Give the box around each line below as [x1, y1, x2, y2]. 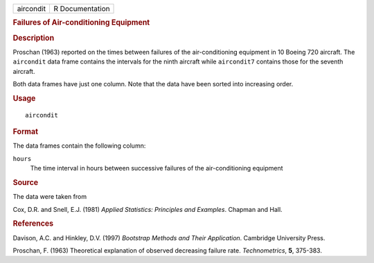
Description [12, 33, 55, 43]
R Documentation [53, 4, 110, 13]
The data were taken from [12, 193, 87, 201]
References [12, 219, 54, 228]
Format [12, 127, 38, 137]
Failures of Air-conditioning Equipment [12, 18, 150, 28]
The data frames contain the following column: [12, 142, 146, 150]
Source [12, 177, 39, 187]
